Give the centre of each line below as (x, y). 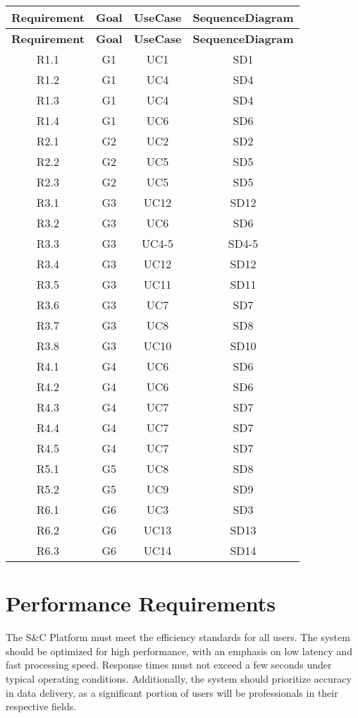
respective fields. (41, 706)
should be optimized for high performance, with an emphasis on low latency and (179, 651)
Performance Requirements (141, 603)
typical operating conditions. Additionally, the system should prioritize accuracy (179, 678)
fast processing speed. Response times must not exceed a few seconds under (169, 665)
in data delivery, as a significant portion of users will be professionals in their (172, 692)
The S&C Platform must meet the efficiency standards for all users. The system (178, 637)
